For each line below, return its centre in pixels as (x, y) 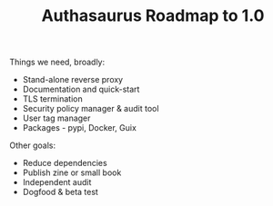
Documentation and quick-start (81, 89)
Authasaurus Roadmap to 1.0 (153, 16)
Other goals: (33, 145)
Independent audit (57, 182)
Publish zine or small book (72, 172)
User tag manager (56, 118)
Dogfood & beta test (60, 192)
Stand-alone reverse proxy (73, 80)
